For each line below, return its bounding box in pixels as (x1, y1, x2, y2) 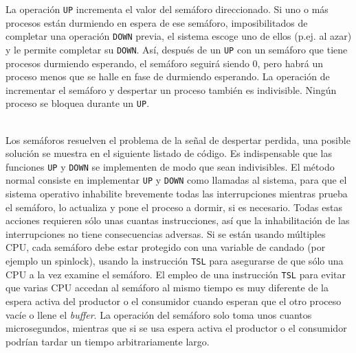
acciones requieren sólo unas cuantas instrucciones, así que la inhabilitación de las (5, 213, 350, 228)
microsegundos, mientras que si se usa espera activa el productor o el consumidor (5, 321, 347, 335)
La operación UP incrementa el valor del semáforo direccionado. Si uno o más (5, 2, 329, 16)
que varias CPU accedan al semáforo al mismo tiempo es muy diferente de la (5, 280, 329, 295)
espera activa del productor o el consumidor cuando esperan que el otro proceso (5, 293, 342, 308)
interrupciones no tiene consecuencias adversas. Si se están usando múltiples (5, 226, 326, 241)
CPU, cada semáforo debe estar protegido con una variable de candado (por (5, 240, 326, 254)
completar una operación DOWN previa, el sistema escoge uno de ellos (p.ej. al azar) (5, 29, 352, 43)
